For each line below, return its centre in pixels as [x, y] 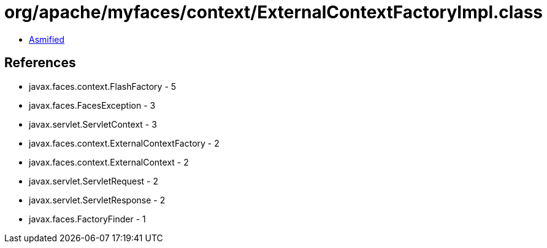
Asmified [47, 39]
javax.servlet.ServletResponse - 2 [97, 200]
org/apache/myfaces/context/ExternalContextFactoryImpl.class [274, 12]
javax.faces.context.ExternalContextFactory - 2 [124, 143]
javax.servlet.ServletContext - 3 [93, 124]
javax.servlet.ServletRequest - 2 [94, 181]
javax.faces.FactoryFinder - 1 [87, 219]
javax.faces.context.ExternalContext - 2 [109, 162]
